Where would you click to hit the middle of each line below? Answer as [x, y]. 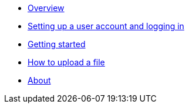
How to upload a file [66, 62]
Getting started [57, 44]
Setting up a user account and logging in [106, 26]
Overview [46, 8]
